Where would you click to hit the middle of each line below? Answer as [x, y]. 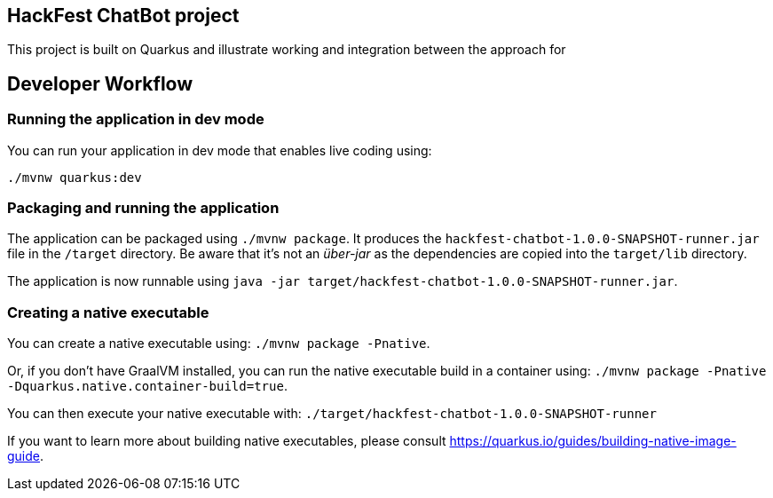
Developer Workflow [100, 83]
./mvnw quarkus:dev [75, 177]
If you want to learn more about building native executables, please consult [227, 441]
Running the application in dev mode [136, 119]
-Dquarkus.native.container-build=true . [147, 386]
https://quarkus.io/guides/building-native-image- [593, 441]
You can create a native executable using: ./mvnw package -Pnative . [219, 344]
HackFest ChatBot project [123, 16]
